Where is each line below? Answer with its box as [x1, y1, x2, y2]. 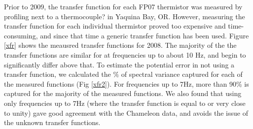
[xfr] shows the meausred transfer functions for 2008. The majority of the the [4, 40, 237, 50]
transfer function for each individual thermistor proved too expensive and [4, 21, 226, 31]
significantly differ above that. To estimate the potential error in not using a [4, 59, 235, 69]
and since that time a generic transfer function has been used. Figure [40, 30, 249, 40]
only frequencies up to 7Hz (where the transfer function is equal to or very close [4, 97, 246, 108]
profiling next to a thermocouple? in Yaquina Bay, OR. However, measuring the [4, 11, 245, 21]
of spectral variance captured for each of [121, 69, 243, 79]
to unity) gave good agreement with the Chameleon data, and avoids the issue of [4, 107, 248, 118]
